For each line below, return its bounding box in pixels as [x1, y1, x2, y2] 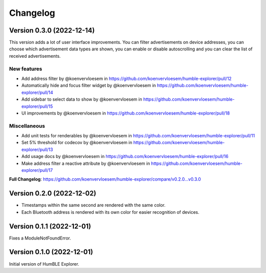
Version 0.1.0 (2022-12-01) [9, 248, 93, 256]
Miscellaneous [9, 122, 45, 129]
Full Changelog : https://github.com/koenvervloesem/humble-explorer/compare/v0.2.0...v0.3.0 [9, 176, 201, 182]
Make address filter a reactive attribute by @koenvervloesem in [21, 160, 150, 166]
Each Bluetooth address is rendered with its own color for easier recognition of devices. [21, 209, 199, 215]
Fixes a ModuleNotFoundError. [9, 235, 71, 241]
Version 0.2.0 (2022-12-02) [9, 189, 97, 197]
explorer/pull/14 [21, 89, 54, 95]
